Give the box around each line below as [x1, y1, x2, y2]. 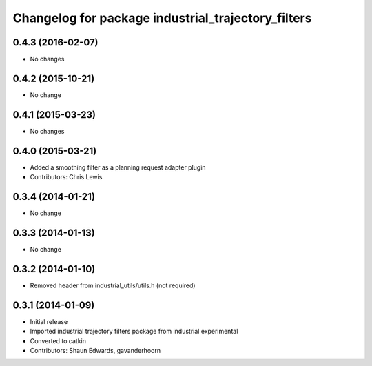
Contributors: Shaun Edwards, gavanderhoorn [30, 346, 161, 354]
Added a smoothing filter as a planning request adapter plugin [30, 163, 206, 172]
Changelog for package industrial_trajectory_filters [12, 10, 312, 26]
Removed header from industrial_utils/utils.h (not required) [30, 281, 196, 289]
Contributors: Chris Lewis [30, 173, 103, 181]
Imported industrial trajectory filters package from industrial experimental [30, 327, 238, 336]
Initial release [30, 317, 68, 325]
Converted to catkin [30, 336, 86, 345]
